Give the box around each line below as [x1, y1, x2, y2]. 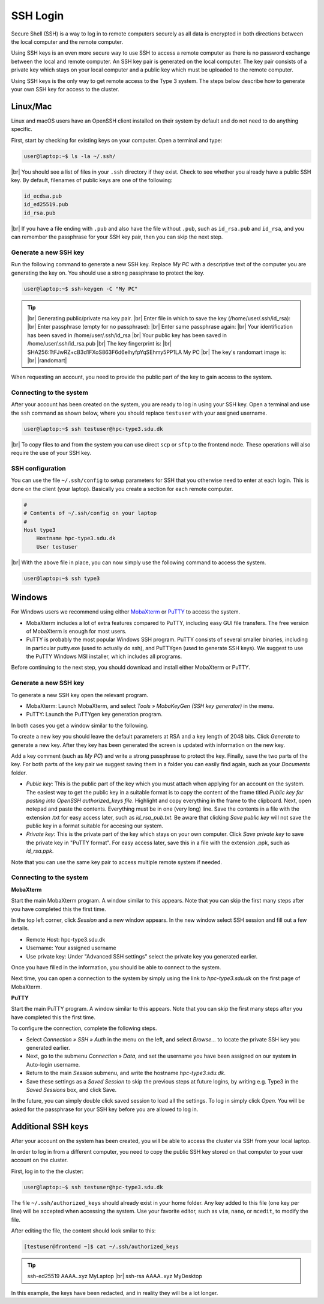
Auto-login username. [26, 1061, 80, 1068]
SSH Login [11, 9, 64, 22]
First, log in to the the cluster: [11, 1168, 84, 1175]
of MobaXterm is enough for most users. [26, 627, 127, 635]
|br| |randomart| [27, 356, 67, 364]
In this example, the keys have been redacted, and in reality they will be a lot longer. [11, 1289, 218, 1296]
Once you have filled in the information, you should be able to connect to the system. [11, 963, 221, 970]
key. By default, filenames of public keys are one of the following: [11, 176, 173, 183]
